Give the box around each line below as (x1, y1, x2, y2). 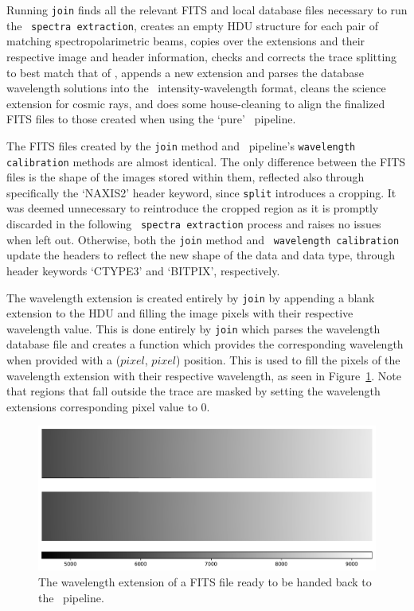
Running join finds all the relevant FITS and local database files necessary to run (6, 2, 408, 18)
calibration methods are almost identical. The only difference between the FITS (6, 153, 406, 169)
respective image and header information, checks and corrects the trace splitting (6, 48, 397, 64)
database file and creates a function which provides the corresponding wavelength (6, 336, 404, 352)
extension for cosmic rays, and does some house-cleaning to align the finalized (6, 95, 385, 111)
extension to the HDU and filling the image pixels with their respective (6, 305, 353, 321)
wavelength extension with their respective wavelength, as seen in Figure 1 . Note (6, 367, 402, 383)
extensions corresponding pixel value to (6, 398, 197, 414)
